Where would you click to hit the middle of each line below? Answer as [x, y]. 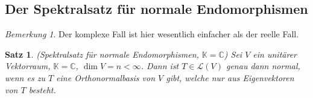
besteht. [42, 89]
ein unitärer [275, 54]
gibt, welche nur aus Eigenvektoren [230, 77]
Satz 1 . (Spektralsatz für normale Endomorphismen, [102, 54]
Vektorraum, [28, 66]
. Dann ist [160, 66]
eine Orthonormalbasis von [106, 77]
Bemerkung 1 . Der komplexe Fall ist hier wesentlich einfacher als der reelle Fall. [152, 34]
